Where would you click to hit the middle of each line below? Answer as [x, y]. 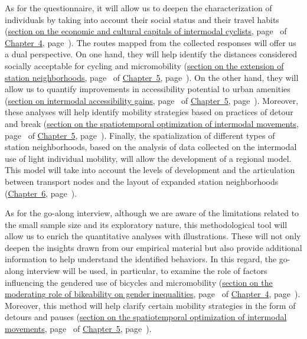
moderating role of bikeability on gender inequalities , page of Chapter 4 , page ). [153, 294]
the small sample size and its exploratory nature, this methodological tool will [146, 224]
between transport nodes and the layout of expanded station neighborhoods [142, 181]
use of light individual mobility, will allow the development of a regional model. [148, 158]
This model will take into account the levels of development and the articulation [150, 170]
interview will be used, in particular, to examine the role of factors [147, 271]
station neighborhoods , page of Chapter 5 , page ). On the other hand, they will [152, 77]
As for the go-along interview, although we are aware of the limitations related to [152, 213]
